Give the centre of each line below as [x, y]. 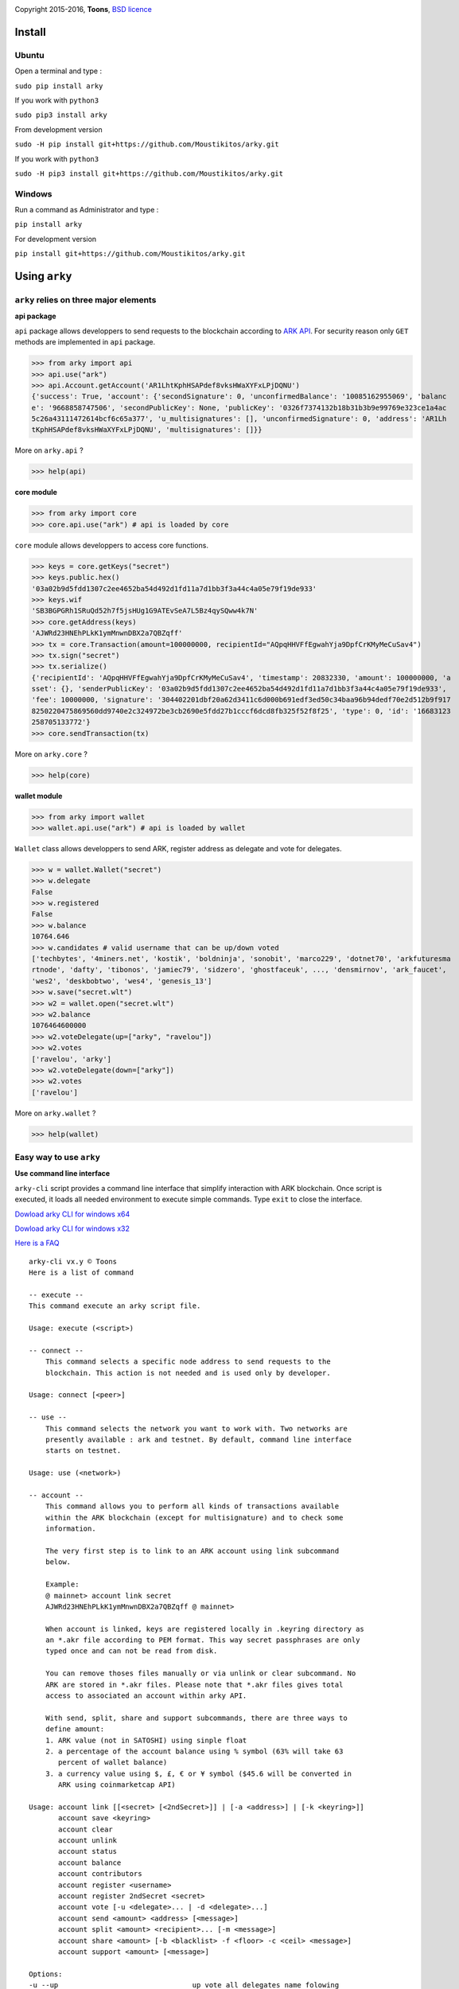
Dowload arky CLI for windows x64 [72, 1214]
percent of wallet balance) [113, 1763]
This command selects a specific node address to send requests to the [188, 1362]
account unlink [88, 1841]
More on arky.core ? [51, 754]
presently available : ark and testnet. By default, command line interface [198, 1440]
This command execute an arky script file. [115, 1306]
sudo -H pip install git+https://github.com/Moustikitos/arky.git [147, 144]
